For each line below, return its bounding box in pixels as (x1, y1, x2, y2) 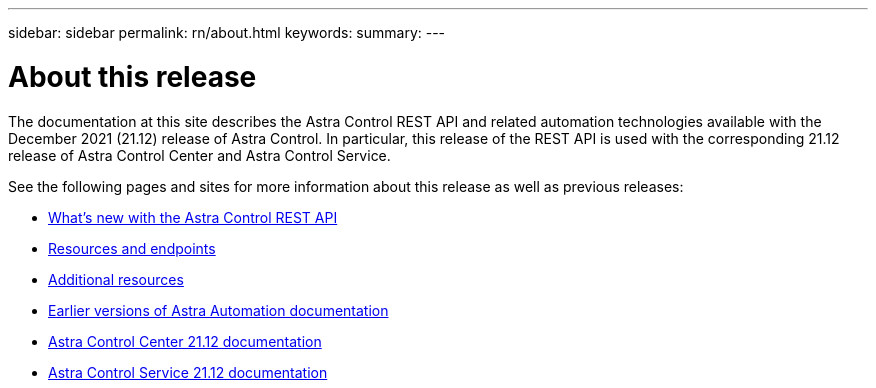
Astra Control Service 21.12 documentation (48, 363, 328, 381)
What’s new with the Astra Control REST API (48, 208, 338, 226)
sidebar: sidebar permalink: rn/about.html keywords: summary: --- (8, 24, 446, 41)
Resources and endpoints (48, 239, 216, 257)
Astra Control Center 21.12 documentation (48, 332, 322, 350)
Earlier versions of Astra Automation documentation (48, 301, 389, 319)
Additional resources (48, 270, 184, 288)
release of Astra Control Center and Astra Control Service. (8, 146, 391, 164)
